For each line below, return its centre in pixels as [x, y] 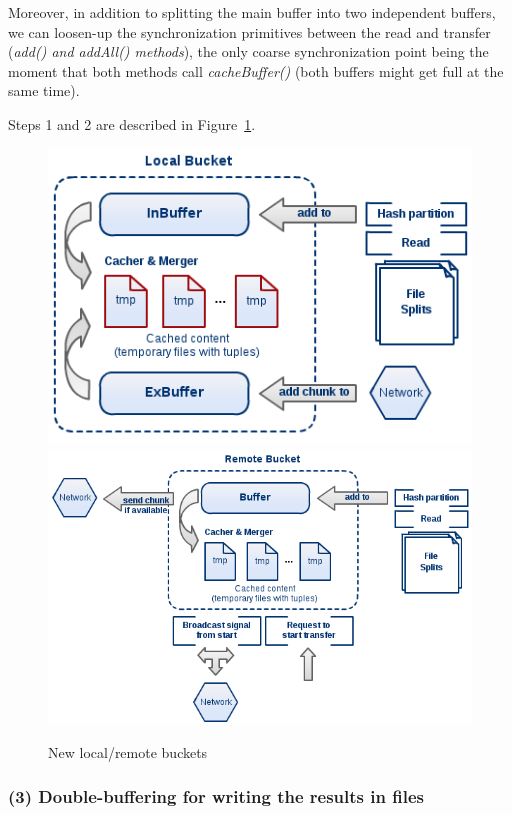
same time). [44, 90]
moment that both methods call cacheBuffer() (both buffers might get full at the [256, 70]
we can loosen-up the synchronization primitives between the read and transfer [249, 31]
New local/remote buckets [128, 751]
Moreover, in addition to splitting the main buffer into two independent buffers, [252, 12]
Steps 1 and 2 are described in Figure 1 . [132, 123]
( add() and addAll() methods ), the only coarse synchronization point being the [248, 51]
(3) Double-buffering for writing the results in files [216, 796]
